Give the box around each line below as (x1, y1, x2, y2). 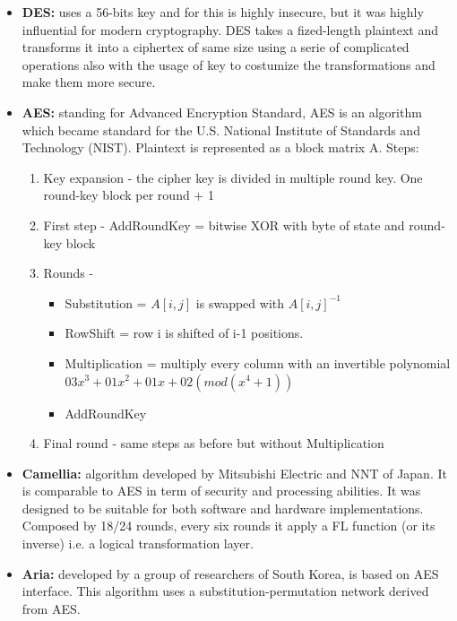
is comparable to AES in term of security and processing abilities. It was (22, 481, 421, 500)
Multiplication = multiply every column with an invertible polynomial (65, 353, 451, 372)
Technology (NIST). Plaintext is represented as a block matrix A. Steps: (22, 138, 419, 157)
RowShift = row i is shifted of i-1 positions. (65, 323, 304, 342)
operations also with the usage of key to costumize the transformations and (22, 55, 435, 73)
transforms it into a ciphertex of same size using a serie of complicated (22, 38, 410, 56)
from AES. (22, 599, 81, 617)
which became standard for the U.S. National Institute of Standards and (22, 120, 420, 139)
